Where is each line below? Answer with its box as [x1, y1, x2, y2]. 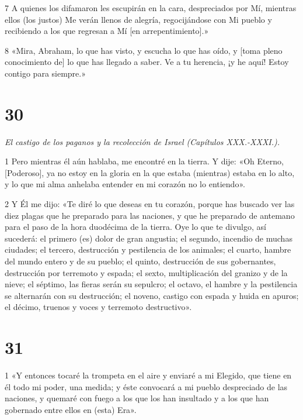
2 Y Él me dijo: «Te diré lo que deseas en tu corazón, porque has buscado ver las [5, 198, 295, 210]
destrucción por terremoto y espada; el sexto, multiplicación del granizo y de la [5, 266, 288, 278]
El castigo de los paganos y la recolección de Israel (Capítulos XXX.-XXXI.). [5, 135, 280, 147]
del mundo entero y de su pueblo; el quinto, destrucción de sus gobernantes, [5, 255, 276, 267]
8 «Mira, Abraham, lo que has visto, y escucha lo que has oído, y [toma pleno [5, 44, 283, 56]
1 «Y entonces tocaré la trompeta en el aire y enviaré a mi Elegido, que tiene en [5, 369, 292, 381]
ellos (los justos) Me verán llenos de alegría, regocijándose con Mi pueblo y [5, 13, 272, 25]
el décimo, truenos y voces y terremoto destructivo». [5, 301, 192, 313]
